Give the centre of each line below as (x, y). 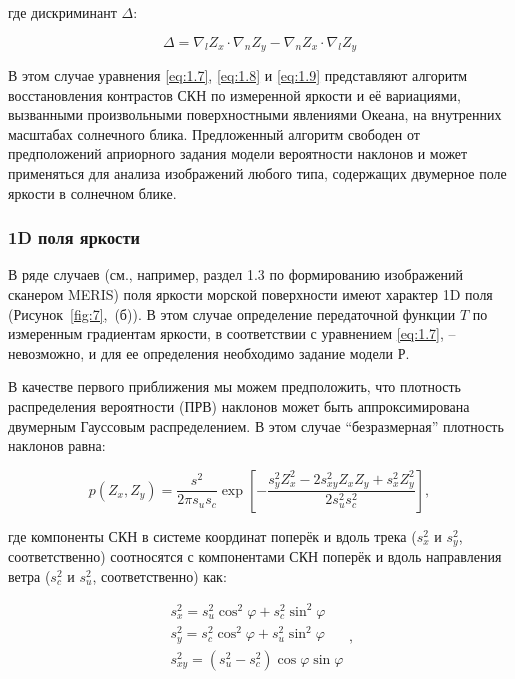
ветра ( (29, 575)
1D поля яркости (74, 237)
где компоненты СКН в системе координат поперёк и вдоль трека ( (212, 535)
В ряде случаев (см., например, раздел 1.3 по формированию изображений (236, 274)
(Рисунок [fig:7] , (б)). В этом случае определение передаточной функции (232, 313)
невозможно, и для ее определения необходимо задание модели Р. (209, 352)
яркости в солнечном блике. (92, 192)
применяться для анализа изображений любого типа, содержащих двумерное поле (257, 173)
